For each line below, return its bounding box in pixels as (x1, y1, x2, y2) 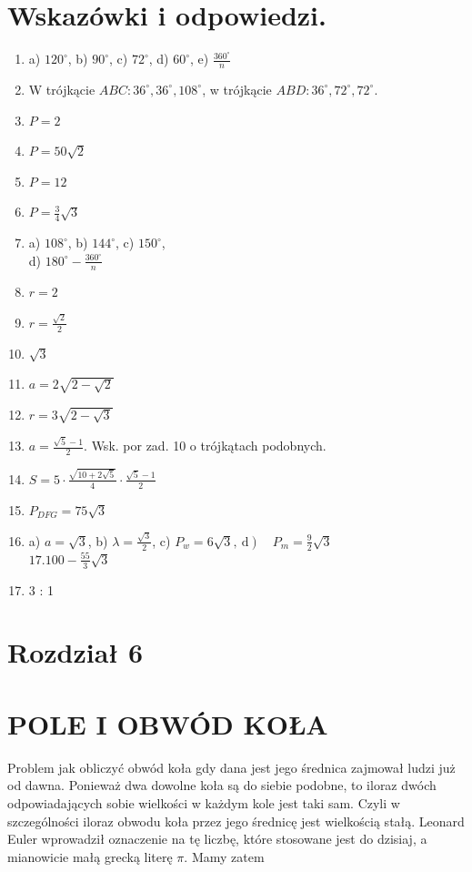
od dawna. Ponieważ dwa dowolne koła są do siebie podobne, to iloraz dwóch (7, 776, 437, 795)
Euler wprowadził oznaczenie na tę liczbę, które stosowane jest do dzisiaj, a (7, 829, 427, 848)
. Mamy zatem (184, 847, 265, 866)
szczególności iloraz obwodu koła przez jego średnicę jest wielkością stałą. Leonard (7, 811, 465, 830)
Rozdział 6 (7, 634, 144, 671)
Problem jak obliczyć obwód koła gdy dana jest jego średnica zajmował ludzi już (7, 757, 456, 776)
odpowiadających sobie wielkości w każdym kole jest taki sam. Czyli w (7, 793, 400, 812)
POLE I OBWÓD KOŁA (7, 705, 328, 742)
